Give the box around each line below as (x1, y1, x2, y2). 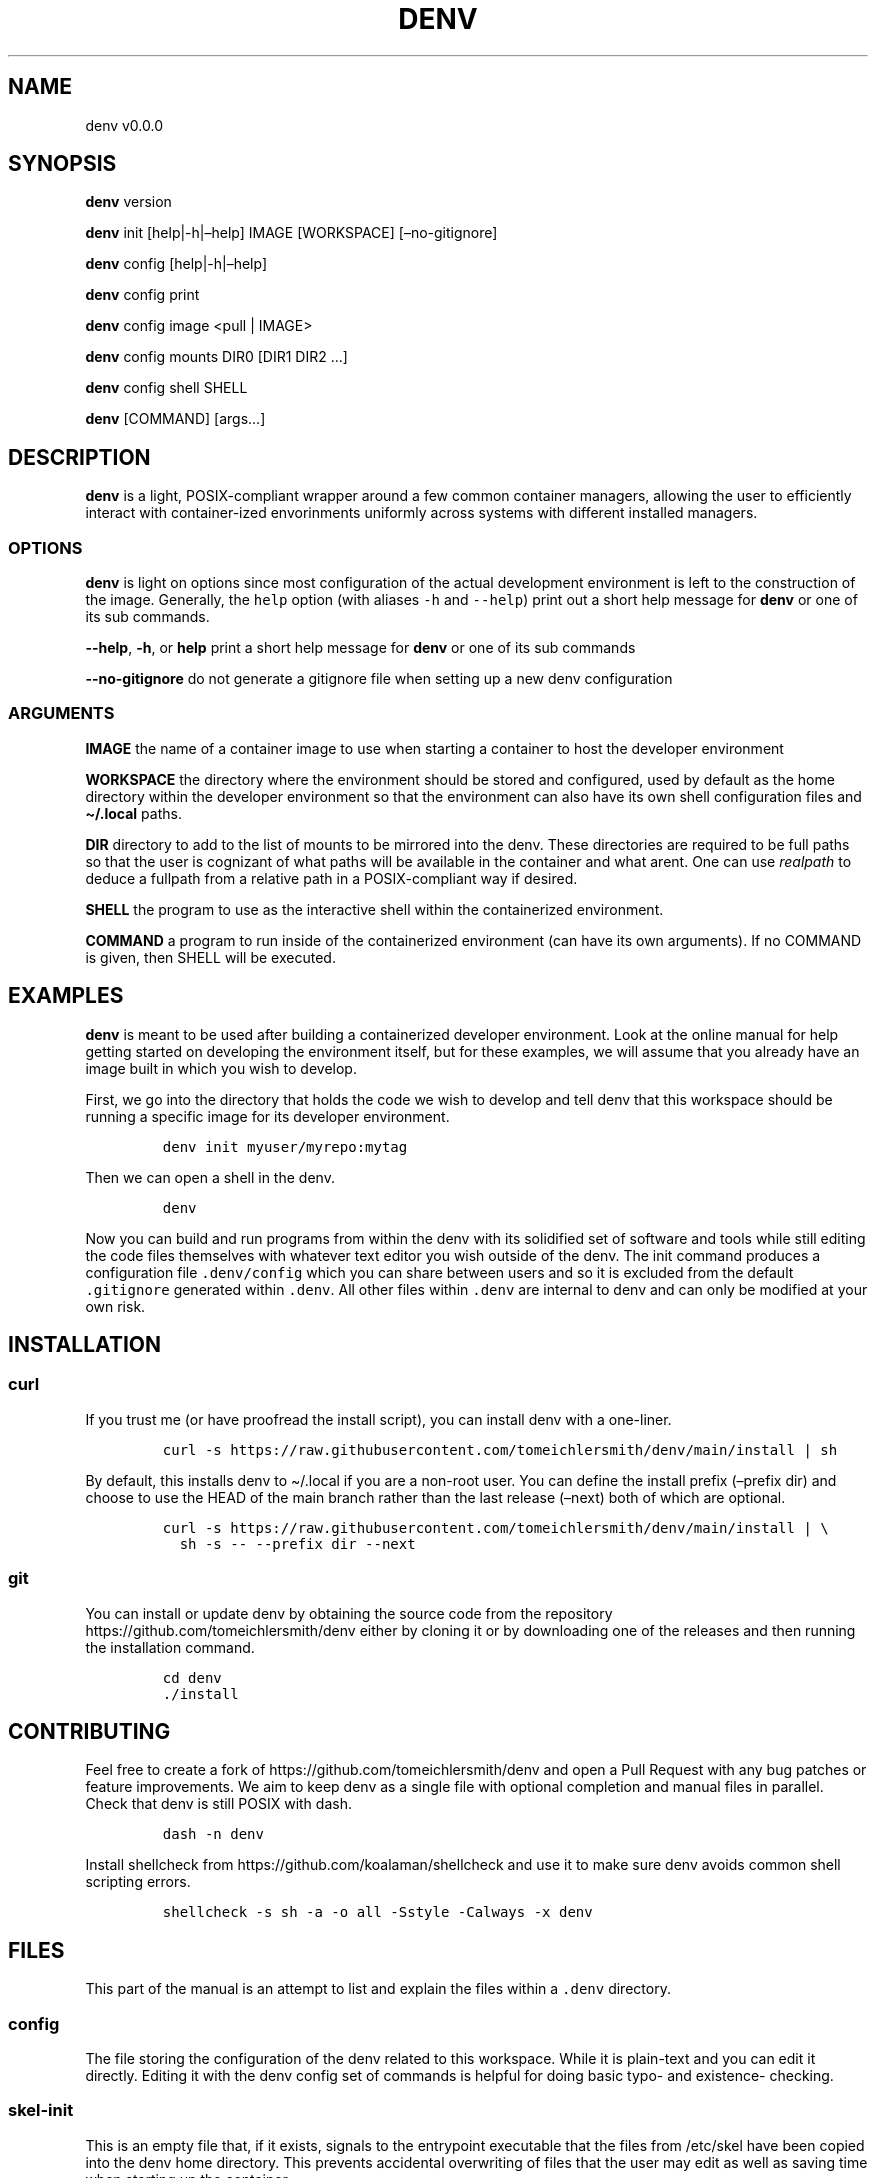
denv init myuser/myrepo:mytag (162, 1138, 408, 1155)
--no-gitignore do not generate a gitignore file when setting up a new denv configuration (85, 670, 673, 688)
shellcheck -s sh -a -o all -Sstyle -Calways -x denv (162, 1904, 593, 1921)
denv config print (85, 286, 200, 304)
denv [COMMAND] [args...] (85, 410, 266, 428)
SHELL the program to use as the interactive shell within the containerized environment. (85, 900, 664, 918)
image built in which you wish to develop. (85, 1059, 357, 1077)
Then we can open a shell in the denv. (85, 1168, 335, 1186)
